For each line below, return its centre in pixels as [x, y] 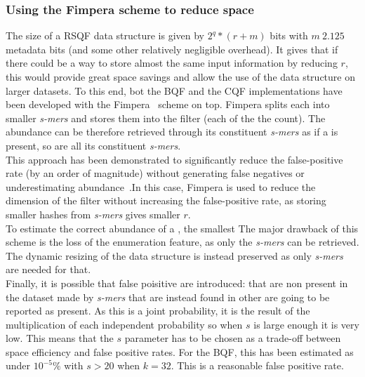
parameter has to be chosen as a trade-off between [233, 338]
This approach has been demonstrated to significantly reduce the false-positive [174, 159]
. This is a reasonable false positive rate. [257, 365]
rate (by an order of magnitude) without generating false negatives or [155, 173]
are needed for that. [48, 269]
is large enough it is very [306, 324]
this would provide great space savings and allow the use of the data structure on [180, 77]
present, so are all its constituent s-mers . [93, 145]
